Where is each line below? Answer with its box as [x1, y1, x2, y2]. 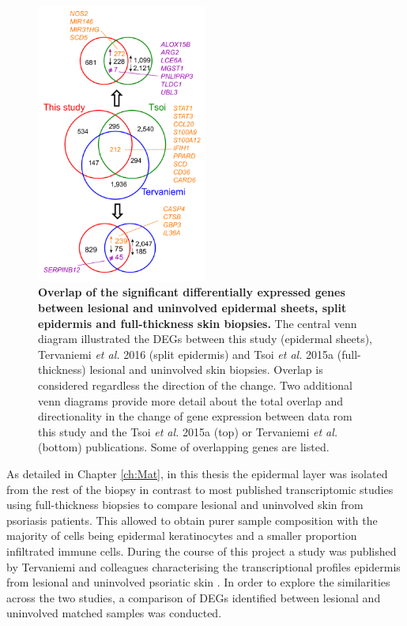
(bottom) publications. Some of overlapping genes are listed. [38, 439, 330, 455]
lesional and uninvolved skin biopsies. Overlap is [89, 361, 323, 378]
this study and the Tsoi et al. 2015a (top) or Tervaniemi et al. [38, 423, 338, 439]
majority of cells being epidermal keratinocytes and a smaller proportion [6, 527, 357, 544]
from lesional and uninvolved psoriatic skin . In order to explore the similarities [6, 574, 390, 590]
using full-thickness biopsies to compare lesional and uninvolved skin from [6, 496, 364, 513]
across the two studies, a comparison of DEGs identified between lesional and [6, 589, 381, 605]
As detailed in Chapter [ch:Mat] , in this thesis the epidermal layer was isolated [6, 466, 388, 482]
